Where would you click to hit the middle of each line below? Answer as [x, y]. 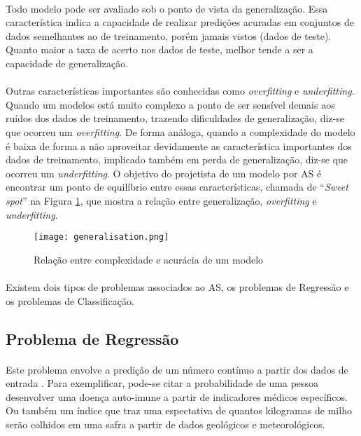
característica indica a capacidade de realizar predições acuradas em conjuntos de [180, 22]
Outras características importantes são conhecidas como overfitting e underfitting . [180, 91]
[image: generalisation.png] [101, 237]
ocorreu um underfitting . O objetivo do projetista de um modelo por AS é [164, 173]
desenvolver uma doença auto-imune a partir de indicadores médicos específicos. [177, 396]
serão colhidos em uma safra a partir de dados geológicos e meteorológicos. [165, 424]
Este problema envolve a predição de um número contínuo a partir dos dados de [177, 369]
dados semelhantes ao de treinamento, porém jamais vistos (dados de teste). [169, 35]
